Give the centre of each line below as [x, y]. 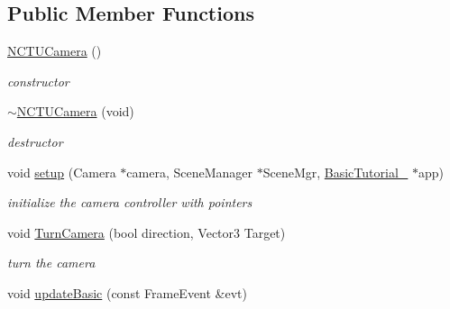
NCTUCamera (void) [75, 111]
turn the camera [51, 263]
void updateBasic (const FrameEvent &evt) [128, 292]
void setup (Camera [62, 172]
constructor [38, 81]
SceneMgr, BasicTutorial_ [335, 172]
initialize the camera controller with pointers [130, 202]
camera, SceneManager [190, 172]
